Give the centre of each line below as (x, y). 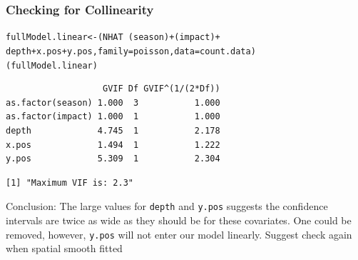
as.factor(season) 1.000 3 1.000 (113, 102)
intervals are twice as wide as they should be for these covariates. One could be (179, 220)
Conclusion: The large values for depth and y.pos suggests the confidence (167, 206)
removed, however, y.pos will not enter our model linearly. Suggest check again (179, 234)
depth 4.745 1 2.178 (113, 130)
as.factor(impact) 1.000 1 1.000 (113, 117)
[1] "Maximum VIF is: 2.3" (70, 182)
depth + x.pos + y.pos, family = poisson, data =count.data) (131, 51)
